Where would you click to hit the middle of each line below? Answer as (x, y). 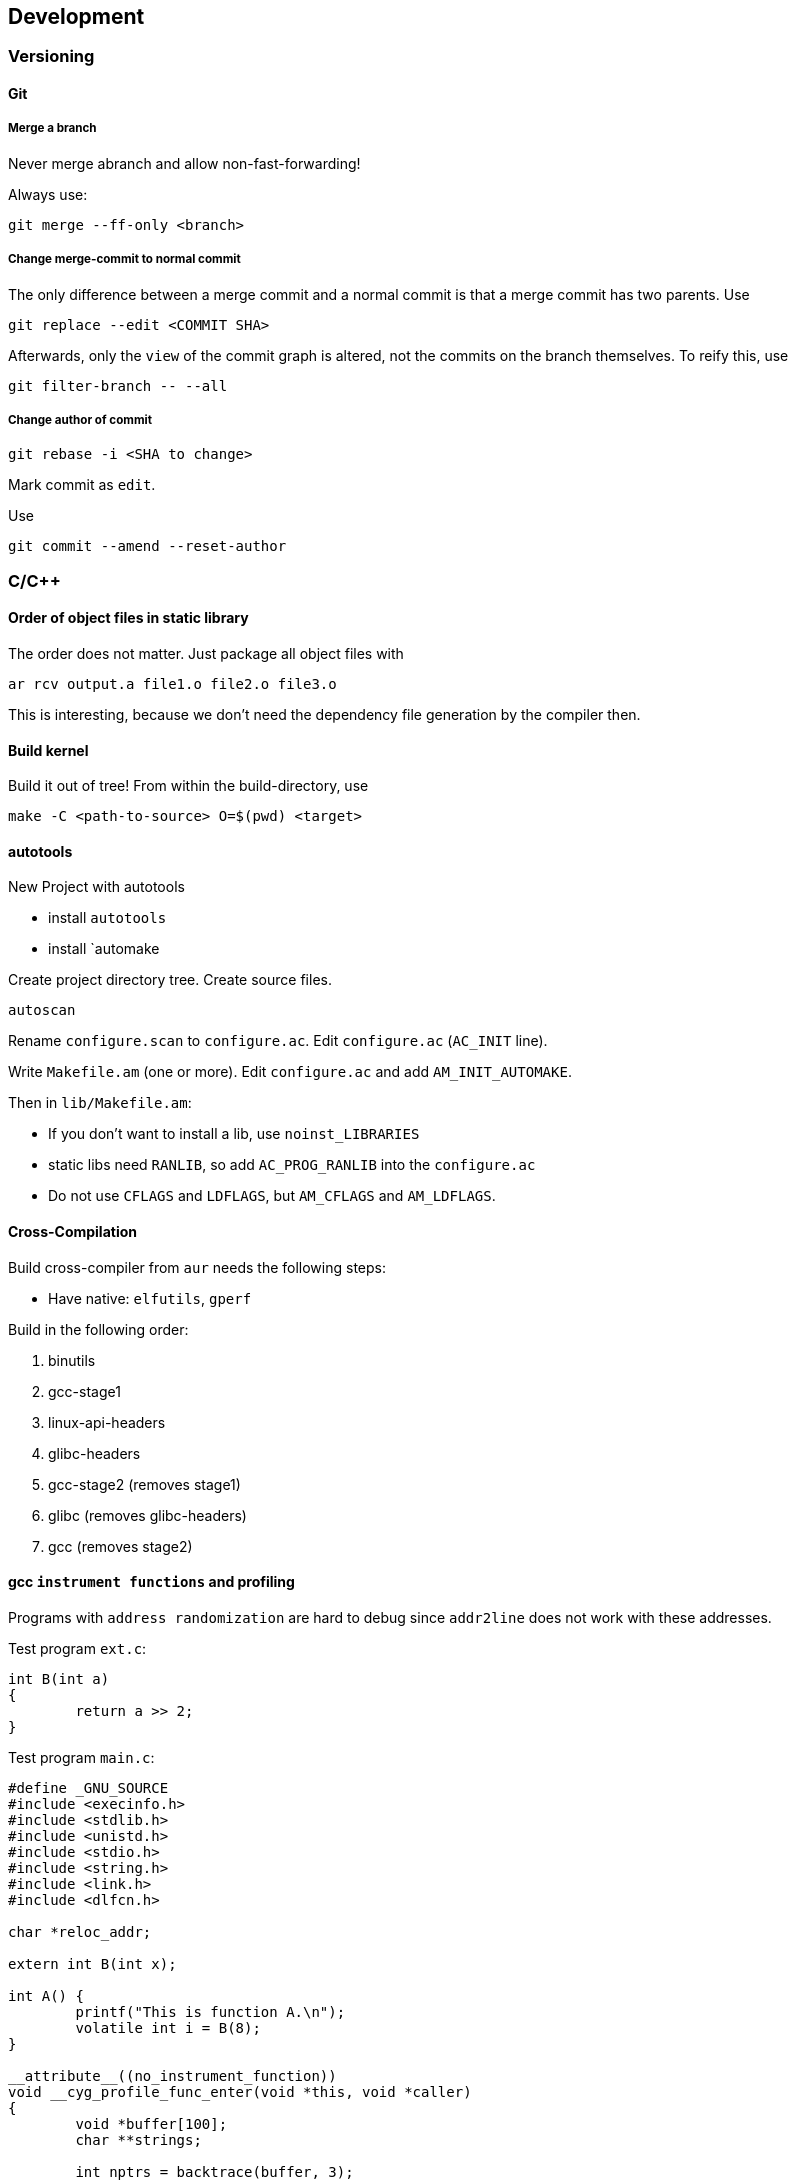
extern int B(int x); (92, 1963)
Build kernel (48, 750)
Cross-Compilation (73, 1232)
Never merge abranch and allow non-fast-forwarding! (184, 163)
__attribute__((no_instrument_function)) (172, 2075)
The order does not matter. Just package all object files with (206, 653)
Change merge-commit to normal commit (124, 259)
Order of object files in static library (128, 618)
